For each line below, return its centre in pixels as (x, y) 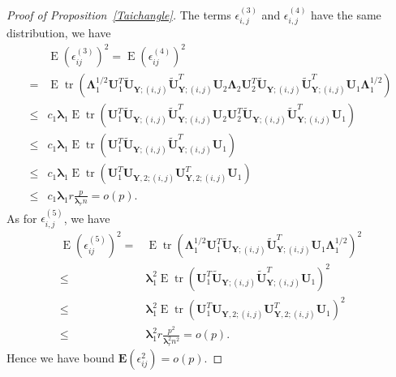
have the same (346, 14)
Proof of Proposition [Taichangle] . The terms (119, 14)
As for (22, 218)
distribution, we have (59, 33)
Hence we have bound (60, 358)
